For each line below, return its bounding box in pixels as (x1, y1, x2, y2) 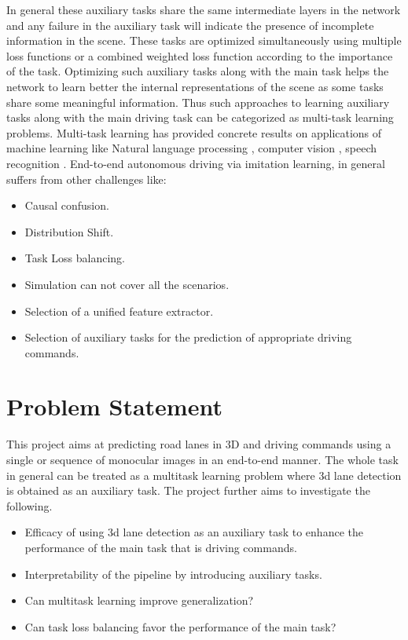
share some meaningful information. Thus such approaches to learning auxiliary (6, 93, 390, 110)
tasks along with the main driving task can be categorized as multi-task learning (6, 109, 394, 126)
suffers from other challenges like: (6, 170, 167, 187)
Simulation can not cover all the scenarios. (24, 276, 230, 292)
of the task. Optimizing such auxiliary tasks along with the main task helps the (6, 63, 389, 79)
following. (6, 497, 53, 514)
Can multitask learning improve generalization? (24, 592, 254, 609)
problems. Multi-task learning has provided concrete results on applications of (6, 124, 382, 141)
